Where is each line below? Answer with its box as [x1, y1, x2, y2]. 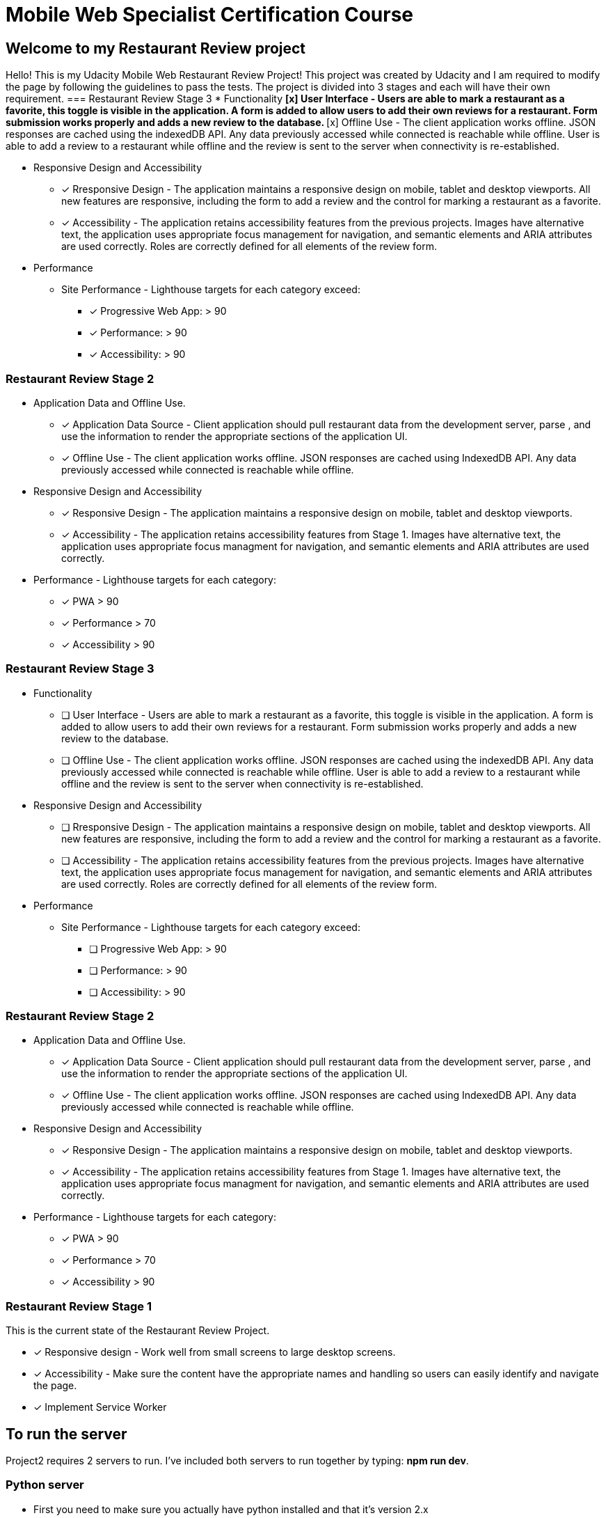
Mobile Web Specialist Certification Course [6, 3, 414, 26]
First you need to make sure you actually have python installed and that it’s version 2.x [33, 1503, 429, 1515]
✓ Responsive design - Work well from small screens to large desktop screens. [33, 1346, 396, 1359]
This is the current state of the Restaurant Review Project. [6, 1324, 270, 1337]
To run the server [6, 1425, 127, 1443]
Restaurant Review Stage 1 [6, 1299, 152, 1313]
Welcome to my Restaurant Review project [6, 39, 306, 57]
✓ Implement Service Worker [33, 1401, 167, 1414]
